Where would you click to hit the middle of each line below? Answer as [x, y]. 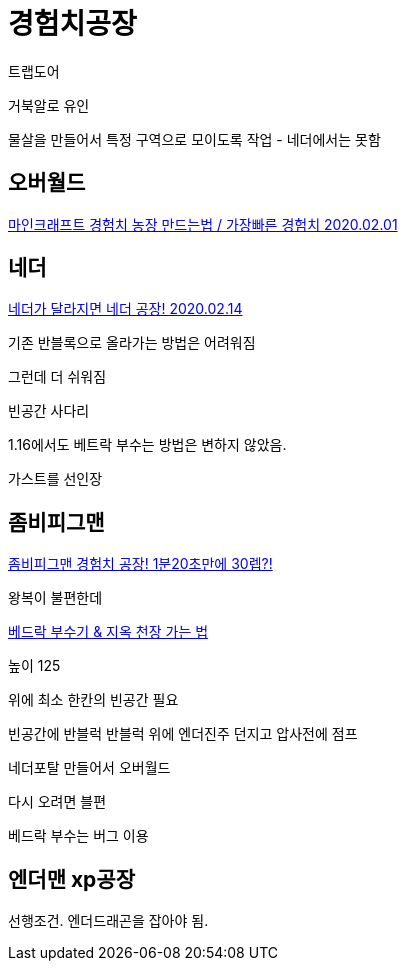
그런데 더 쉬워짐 [57, 377]
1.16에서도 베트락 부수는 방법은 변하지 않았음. [147, 445]
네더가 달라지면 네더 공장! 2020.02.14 [125, 309]
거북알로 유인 [49, 105]
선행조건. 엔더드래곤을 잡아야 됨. [108, 921]
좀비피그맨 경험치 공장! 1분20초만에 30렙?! [140, 564]
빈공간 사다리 [49, 411]
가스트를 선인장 [55, 479]
